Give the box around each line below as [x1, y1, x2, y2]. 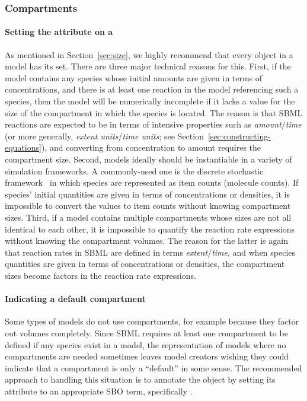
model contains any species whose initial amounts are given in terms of [5, 71, 263, 84]
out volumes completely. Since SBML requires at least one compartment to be [5, 326, 288, 339]
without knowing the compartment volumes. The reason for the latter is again [5, 234, 288, 247]
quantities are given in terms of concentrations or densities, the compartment [5, 257, 285, 270]
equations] [5, 141, 41, 154]
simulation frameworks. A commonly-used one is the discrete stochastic [5, 164, 264, 177]
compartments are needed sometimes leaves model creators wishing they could [5, 350, 289, 362]
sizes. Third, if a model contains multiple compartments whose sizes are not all [5, 211, 292, 223]
